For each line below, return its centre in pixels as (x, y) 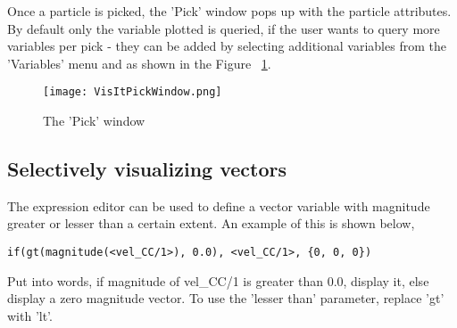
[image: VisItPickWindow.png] (133, 92)
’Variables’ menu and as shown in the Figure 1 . (139, 63)
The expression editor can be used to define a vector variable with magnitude (219, 205)
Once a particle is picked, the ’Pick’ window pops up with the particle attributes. (229, 11)
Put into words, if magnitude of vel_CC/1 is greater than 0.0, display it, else (218, 280)
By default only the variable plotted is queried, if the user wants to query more (224, 28)
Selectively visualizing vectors (147, 169)
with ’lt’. (30, 315)
